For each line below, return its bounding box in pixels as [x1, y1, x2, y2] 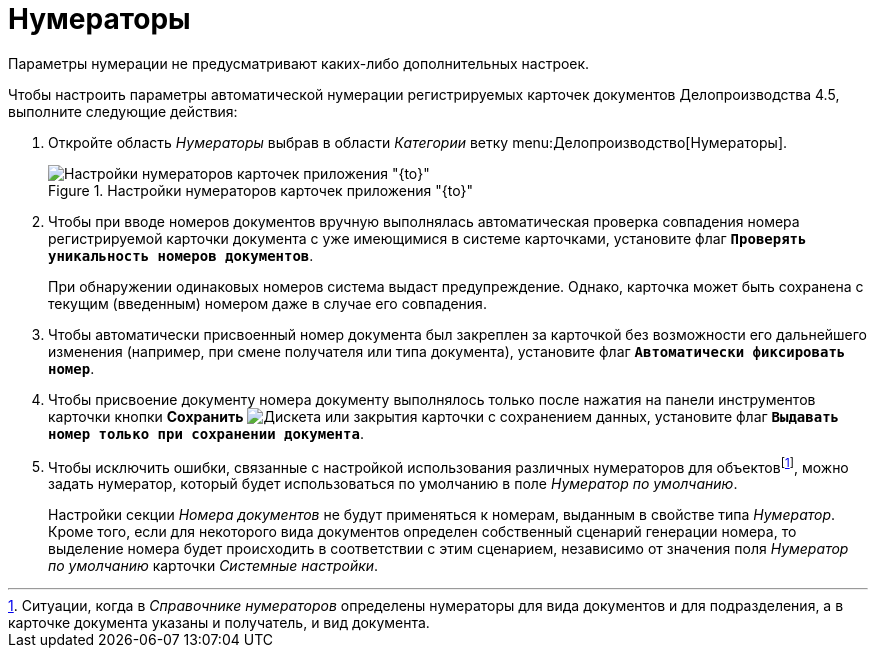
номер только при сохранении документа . [48, 424, 364, 442]
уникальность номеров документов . [48, 246, 314, 264]
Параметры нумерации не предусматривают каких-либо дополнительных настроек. [8, 54, 590, 72]
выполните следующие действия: [8, 102, 238, 120]
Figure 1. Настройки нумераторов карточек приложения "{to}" [48, 181, 474, 199]
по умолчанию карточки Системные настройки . [48, 557, 379, 575]
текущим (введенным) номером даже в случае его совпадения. [48, 294, 487, 312]
